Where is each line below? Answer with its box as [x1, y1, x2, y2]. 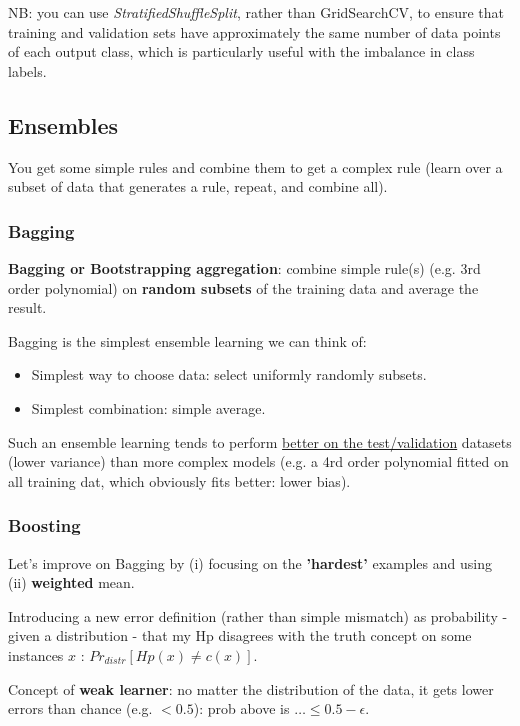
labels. [8, 60, 47, 81]
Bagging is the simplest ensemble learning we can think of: [8, 330, 367, 351]
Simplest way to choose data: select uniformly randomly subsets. [31, 364, 427, 385]
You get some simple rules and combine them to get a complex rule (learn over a [8, 156, 503, 177]
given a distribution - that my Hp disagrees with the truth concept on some [8, 625, 472, 646]
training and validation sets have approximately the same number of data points [8, 21, 501, 42]
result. [8, 297, 47, 318]
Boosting [8, 513, 81, 538]
